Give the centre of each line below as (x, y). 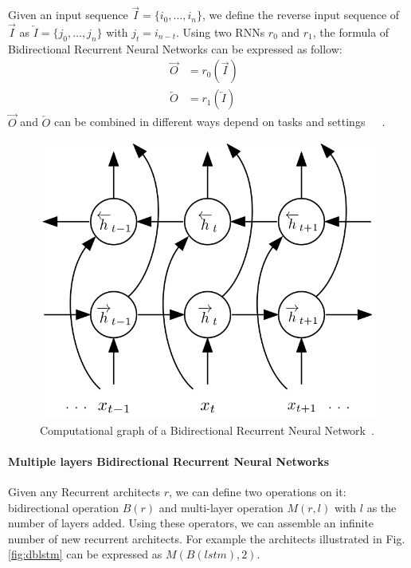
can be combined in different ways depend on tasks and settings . (219, 122)
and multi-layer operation (221, 507)
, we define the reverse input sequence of (301, 15)
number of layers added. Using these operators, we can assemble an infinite (191, 523)
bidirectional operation (63, 507)
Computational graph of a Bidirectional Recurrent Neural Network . (207, 430)
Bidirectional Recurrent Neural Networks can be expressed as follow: (175, 48)
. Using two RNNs (221, 32)
